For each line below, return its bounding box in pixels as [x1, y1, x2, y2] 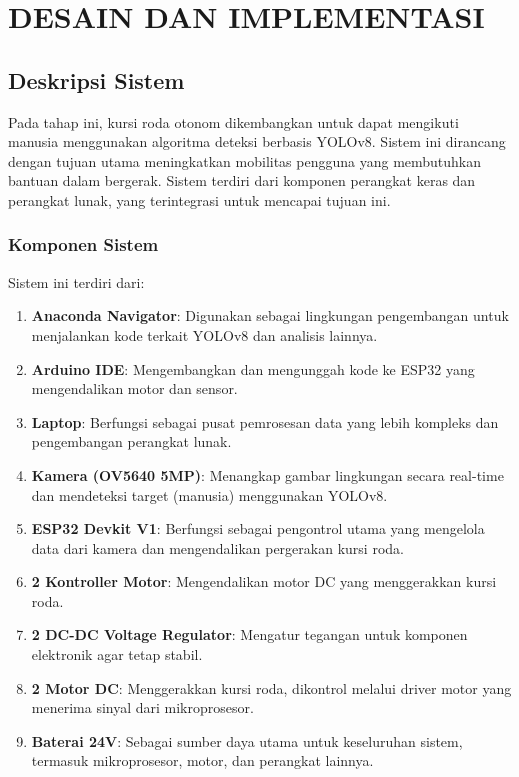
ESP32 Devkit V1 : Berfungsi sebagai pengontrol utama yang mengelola [31, 518, 485, 539]
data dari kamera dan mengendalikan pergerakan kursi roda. [31, 537, 404, 558]
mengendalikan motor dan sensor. [31, 378, 238, 399]
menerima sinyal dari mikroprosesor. [31, 697, 254, 718]
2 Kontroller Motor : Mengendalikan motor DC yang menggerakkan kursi [31, 571, 497, 592]
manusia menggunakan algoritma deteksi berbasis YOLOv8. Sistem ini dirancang [8, 131, 506, 152]
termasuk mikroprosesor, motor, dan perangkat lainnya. [31, 750, 374, 771]
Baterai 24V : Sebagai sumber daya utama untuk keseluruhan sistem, [31, 730, 463, 751]
